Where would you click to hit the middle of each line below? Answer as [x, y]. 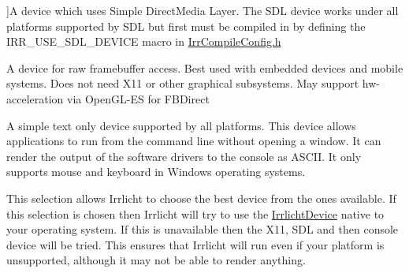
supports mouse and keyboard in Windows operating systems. [156, 172]
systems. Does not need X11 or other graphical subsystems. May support [183, 83]
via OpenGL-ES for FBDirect [138, 98]
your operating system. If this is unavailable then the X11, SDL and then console [203, 229]
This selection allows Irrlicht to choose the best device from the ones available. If [201, 198]
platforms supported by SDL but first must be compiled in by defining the [186, 26]
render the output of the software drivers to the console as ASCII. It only [184, 156]
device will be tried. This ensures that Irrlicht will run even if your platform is [195, 244]
